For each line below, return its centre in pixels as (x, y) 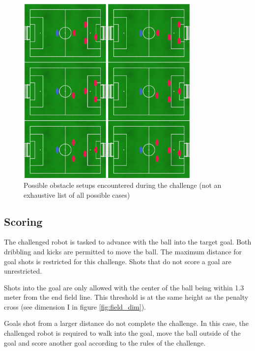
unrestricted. (23, 271)
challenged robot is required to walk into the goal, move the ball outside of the (122, 333)
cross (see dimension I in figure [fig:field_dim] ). (75, 306)
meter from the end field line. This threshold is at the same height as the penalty (126, 297)
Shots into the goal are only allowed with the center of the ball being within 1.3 (124, 287)
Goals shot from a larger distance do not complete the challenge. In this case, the (126, 323)
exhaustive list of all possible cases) (77, 194)
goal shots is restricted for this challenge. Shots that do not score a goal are (118, 261)
